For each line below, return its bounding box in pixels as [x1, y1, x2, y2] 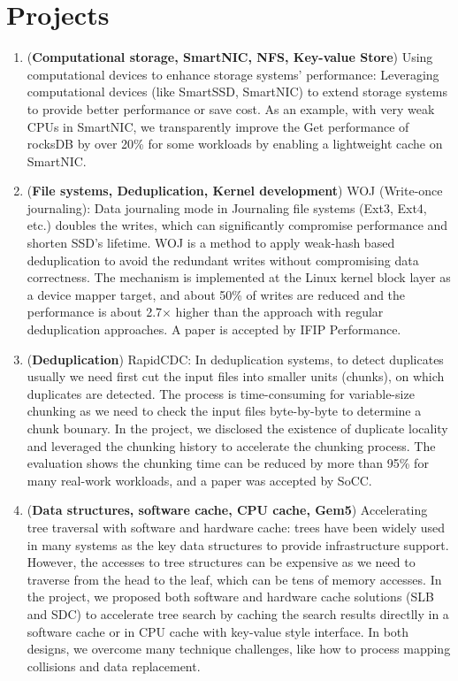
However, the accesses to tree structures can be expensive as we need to [27, 553, 416, 571]
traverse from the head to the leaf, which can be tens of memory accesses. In [27, 570, 442, 588]
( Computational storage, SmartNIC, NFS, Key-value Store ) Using [27, 48, 433, 66]
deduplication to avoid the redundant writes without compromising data [27, 250, 419, 269]
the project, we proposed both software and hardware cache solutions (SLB [27, 587, 434, 606]
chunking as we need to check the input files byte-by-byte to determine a [27, 402, 422, 420]
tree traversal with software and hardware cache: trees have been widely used [27, 517, 446, 536]
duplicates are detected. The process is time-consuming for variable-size [27, 384, 415, 402]
